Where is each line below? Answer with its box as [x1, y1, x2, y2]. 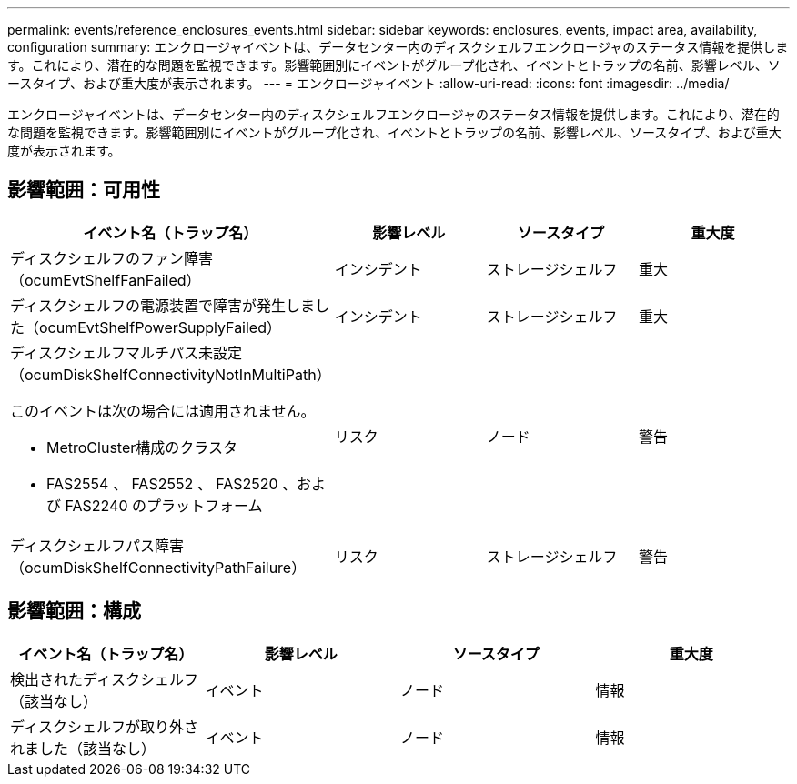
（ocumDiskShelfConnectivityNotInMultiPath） [10, 365, 331, 384]
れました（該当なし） [10, 739, 156, 758]
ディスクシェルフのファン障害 [10, 248, 213, 267]
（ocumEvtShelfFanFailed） [10, 270, 201, 289]
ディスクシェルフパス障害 [10, 536, 184, 555]
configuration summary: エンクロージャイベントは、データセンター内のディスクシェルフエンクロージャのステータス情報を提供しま [7, 39, 789, 55]
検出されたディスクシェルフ [10, 669, 198, 689]
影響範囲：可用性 [7, 178, 160, 202]
